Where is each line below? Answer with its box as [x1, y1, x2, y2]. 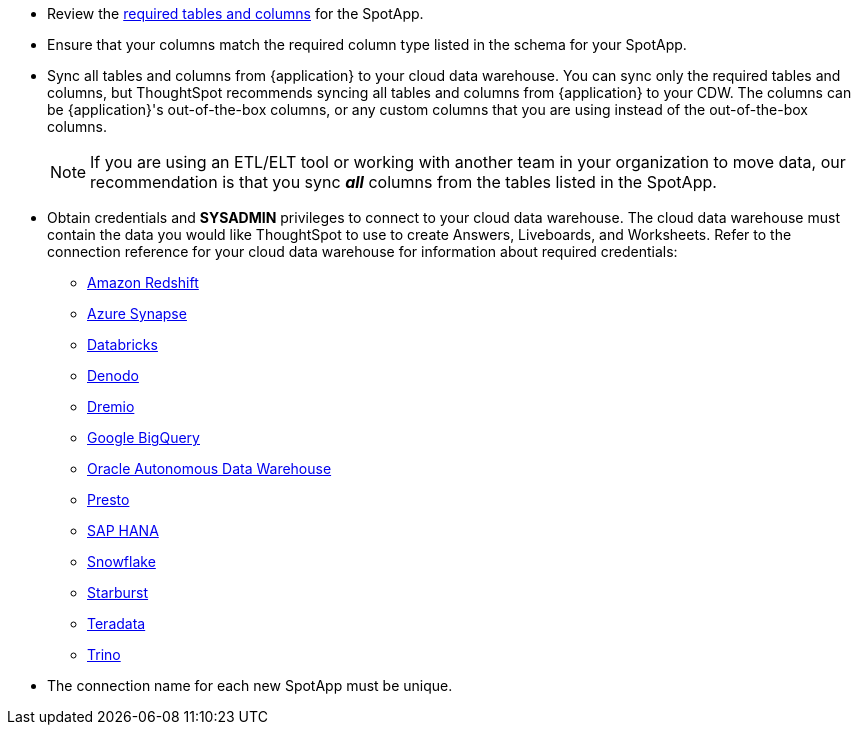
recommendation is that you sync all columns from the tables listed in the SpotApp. [90, 172, 717, 192]
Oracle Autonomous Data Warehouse [87, 460, 332, 477]
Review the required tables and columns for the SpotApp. [47, 5, 424, 22]
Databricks [87, 336, 158, 353]
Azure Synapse [87, 305, 187, 322]
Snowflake [87, 553, 156, 570]
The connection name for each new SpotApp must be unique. [47, 677, 453, 694]
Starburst [87, 584, 149, 601]
